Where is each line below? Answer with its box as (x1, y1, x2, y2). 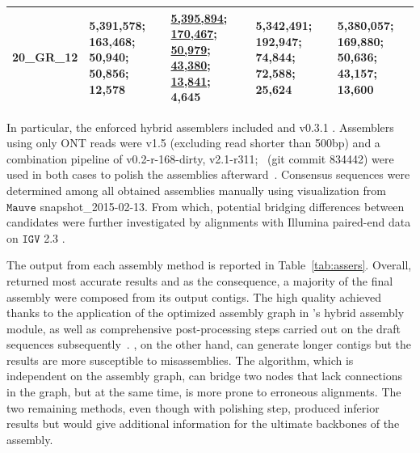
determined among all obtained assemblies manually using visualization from (6, 181, 386, 198)
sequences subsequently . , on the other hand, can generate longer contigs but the (6, 336, 411, 353)
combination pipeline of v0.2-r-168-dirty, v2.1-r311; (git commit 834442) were (6, 150, 394, 167)
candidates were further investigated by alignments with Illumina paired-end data (6, 214, 411, 231)
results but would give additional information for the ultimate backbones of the (6, 415, 400, 432)
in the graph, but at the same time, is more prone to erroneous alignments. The (6, 383, 401, 400)
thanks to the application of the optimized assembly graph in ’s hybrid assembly (6, 304, 405, 321)
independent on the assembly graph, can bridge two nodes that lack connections (6, 367, 402, 384)
